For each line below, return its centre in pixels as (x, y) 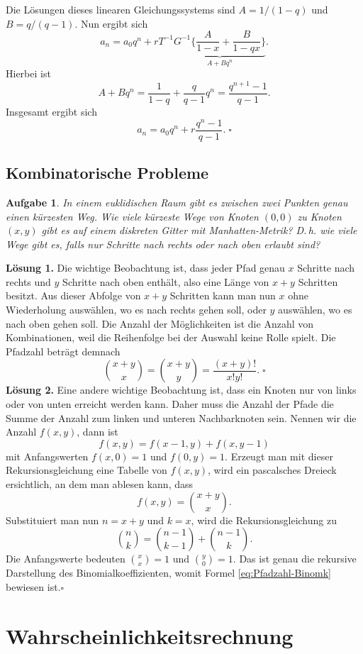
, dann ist (97, 432)
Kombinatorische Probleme (107, 173)
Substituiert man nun (52, 520)
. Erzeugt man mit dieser (279, 456)
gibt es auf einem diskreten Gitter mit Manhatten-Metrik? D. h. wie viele (199, 230)
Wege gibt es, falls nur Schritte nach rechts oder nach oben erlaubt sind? (163, 244)
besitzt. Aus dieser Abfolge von (73, 295)
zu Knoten (319, 216)
